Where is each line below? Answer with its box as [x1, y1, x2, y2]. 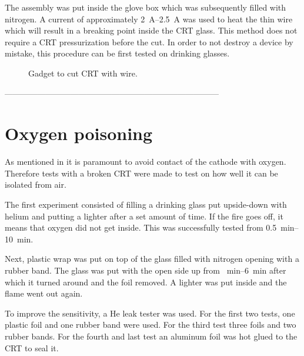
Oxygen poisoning [5, 121, 153, 145]
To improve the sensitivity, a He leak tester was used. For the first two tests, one [5, 307, 295, 319]
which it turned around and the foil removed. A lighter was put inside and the [5, 275, 287, 288]
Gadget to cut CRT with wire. [28, 66, 138, 79]
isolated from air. [5, 178, 66, 191]
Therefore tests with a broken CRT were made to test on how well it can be [5, 167, 278, 179]
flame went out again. [5, 287, 83, 300]
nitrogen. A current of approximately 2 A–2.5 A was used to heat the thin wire [5, 12, 293, 25]
